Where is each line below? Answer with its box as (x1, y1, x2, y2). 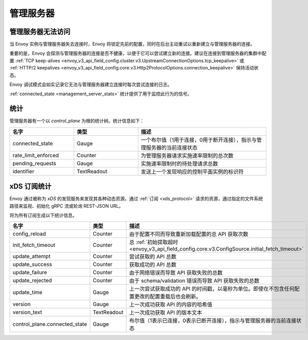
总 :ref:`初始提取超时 (129, 239, 178, 246)
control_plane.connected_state (12, 320, 87, 328)
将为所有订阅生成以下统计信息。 (9, 212, 77, 218)
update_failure (12, 269, 47, 276)
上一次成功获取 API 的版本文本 (129, 309, 202, 316)
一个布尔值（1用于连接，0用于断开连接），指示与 (141, 136, 257, 144)
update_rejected (12, 277, 52, 284)
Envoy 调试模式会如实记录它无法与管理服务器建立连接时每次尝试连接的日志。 (9, 81, 172, 87)
